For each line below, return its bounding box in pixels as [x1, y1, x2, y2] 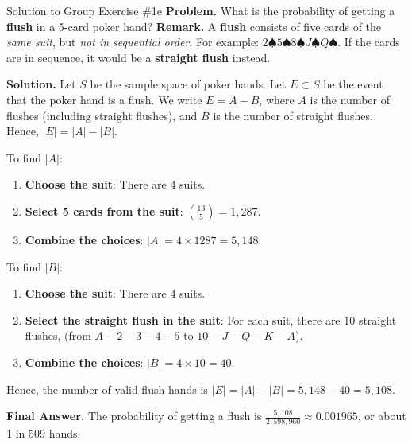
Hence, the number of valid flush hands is [6, 380, 208, 397]
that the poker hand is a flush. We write [6, 91, 202, 107]
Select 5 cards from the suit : [25, 202, 183, 219]
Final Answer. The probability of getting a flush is [6, 407, 262, 424]
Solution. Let [6, 76, 76, 92]
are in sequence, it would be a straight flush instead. [6, 49, 271, 65]
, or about [357, 407, 406, 424]
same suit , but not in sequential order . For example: [6, 33, 260, 50]
